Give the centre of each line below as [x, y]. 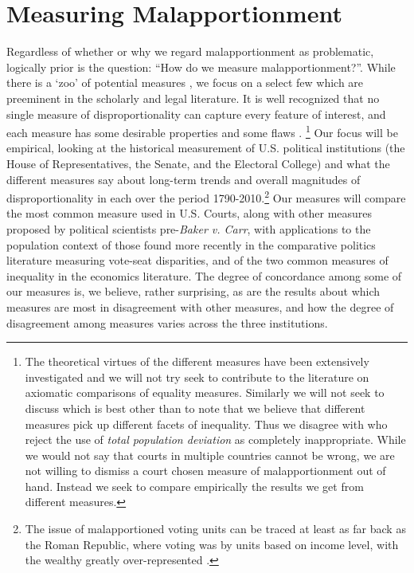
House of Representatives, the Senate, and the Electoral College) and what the [198, 163]
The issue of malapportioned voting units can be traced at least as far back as [215, 529]
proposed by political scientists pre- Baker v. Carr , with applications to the [189, 228]
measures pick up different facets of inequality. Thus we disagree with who [206, 424]
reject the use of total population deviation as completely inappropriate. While [215, 440]
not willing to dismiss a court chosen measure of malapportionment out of [205, 471]
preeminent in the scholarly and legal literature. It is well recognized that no [193, 98]
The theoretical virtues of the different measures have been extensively [197, 361]
